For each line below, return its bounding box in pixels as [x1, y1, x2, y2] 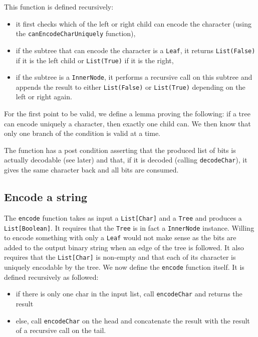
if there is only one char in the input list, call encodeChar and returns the [16, 288, 242, 299]
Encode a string [4, 189, 88, 205]
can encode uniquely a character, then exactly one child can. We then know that [4, 118, 251, 128]
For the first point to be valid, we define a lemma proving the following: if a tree [4, 108, 250, 119]
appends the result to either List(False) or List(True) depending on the [16, 81, 245, 92]
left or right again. [16, 91, 72, 102]
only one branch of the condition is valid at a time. [4, 128, 161, 138]
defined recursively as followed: [4, 271, 99, 282]
